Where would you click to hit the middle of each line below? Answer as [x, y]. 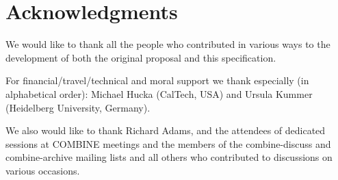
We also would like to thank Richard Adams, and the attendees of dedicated [166, 130]
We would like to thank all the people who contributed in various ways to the [168, 44]
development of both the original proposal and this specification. [141, 57]
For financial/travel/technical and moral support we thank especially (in [157, 80]
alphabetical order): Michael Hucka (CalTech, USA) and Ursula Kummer [159, 93]
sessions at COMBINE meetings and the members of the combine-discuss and [168, 143]
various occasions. [43, 170]
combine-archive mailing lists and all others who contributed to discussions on [169, 157]
